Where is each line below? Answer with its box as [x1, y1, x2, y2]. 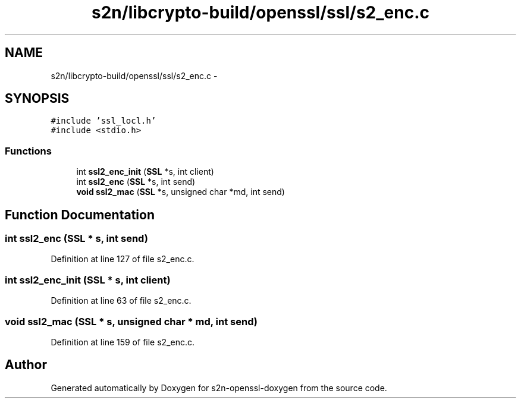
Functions [5, 144, 52, 157]
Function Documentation [5, 207, 155, 222]
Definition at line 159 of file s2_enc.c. [51, 336, 194, 347]
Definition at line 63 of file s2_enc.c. [51, 295, 192, 306]
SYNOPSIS [5, 91, 70, 106]
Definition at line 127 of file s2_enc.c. [51, 254, 194, 265]
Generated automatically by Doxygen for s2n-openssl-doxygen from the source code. [51, 382, 387, 393]
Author [5, 357, 47, 373]
